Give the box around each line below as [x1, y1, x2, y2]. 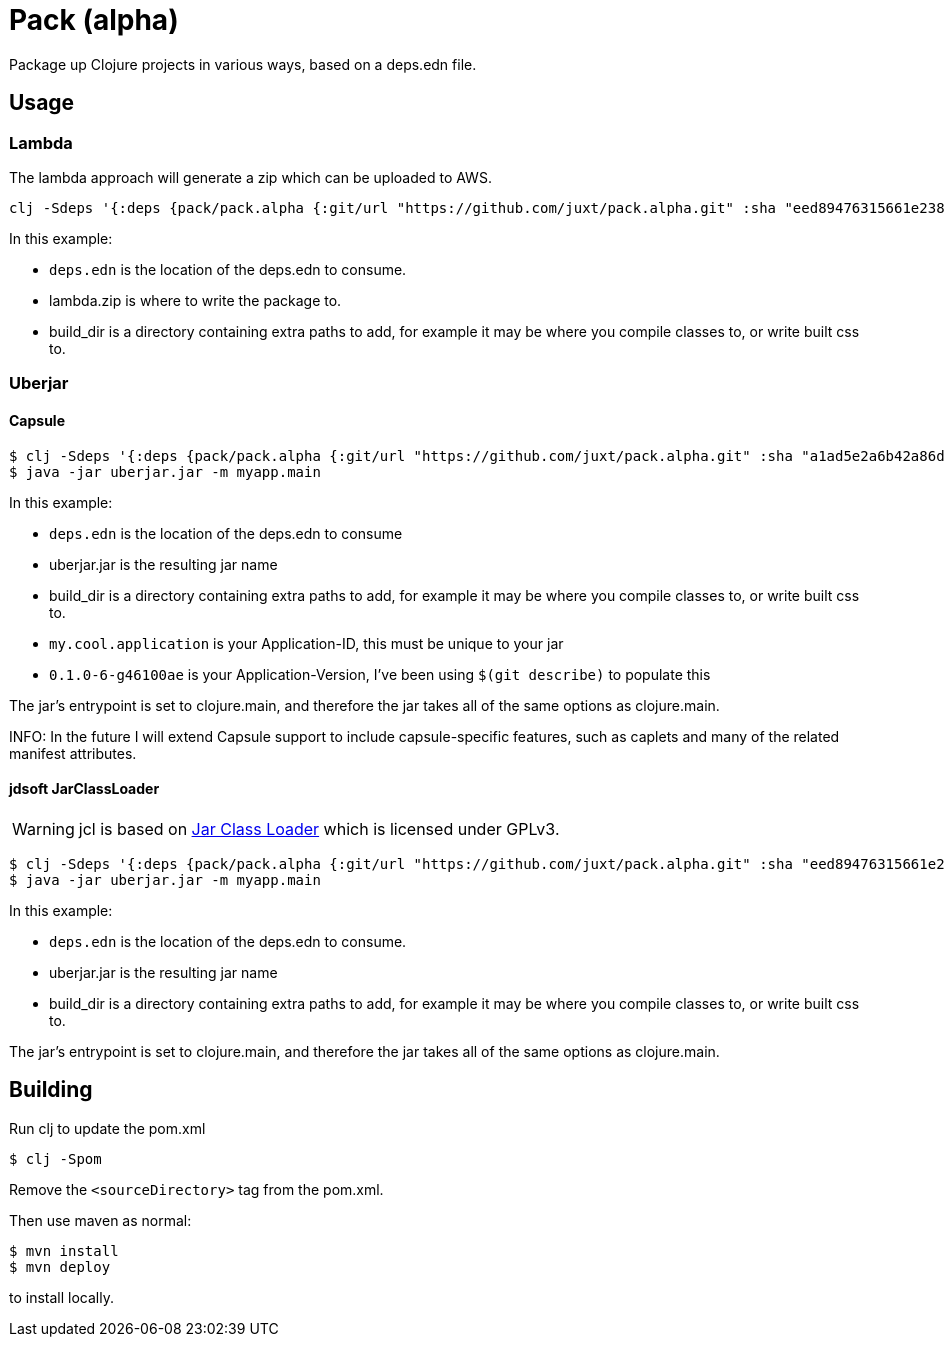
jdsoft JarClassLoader [9, 780, 160, 798]
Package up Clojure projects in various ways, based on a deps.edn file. [9, 55, 477, 73]
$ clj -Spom [9, 1150, 102, 1167]
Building [9, 1077, 93, 1103]
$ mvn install [9, 1242, 119, 1259]
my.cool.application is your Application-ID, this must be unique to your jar [49, 634, 564, 652]
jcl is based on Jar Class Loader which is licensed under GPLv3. [78, 818, 560, 839]
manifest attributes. [9, 744, 137, 762]
